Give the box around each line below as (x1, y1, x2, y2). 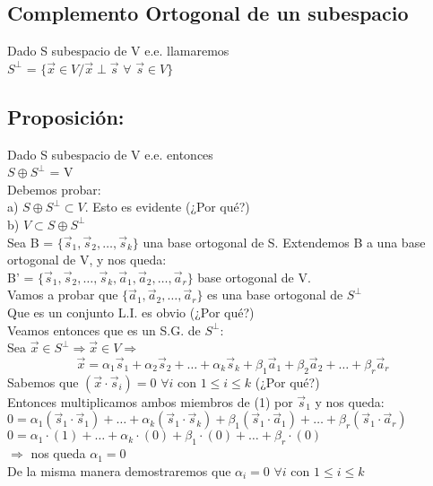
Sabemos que (7, 372, 79, 391)
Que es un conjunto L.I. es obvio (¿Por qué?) (7, 302, 255, 321)
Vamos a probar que (7, 285, 118, 304)
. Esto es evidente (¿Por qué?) (84, 197, 250, 216)
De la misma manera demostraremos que (7, 461, 231, 480)
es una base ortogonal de (207, 285, 343, 304)
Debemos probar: (7, 179, 101, 198)
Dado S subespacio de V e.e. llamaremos (7, 41, 229, 60)
